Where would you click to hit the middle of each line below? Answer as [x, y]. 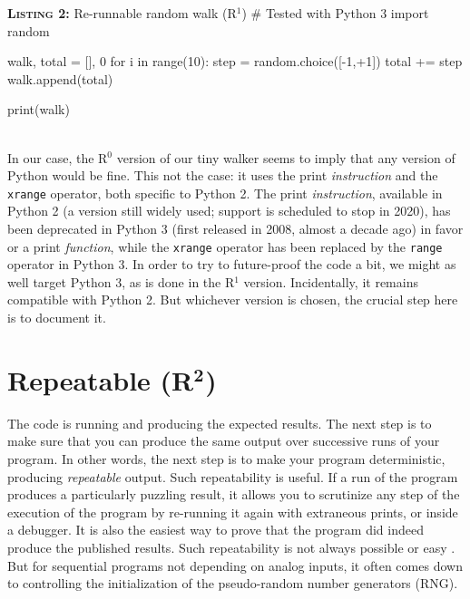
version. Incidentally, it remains [331, 281]
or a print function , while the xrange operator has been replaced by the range [225, 246]
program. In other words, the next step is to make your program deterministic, [226, 458]
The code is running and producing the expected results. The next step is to [220, 423]
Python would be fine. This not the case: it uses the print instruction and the [223, 175]
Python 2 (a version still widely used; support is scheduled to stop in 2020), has [229, 211]
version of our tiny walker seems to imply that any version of [286, 157]
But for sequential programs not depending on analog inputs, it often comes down [235, 565]
